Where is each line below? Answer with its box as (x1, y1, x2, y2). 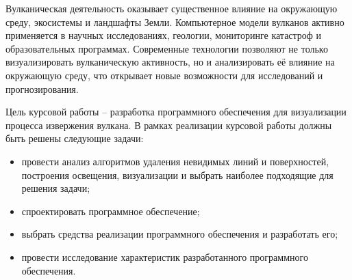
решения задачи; (21, 181, 90, 195)
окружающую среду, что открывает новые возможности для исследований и (5, 68, 323, 82)
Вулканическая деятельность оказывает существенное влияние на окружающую (5, 1, 338, 15)
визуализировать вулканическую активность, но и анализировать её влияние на (5, 55, 335, 69)
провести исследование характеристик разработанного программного (21, 249, 308, 264)
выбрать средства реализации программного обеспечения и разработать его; (21, 227, 338, 241)
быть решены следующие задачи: (5, 131, 144, 145)
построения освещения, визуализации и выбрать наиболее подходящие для (21, 167, 334, 182)
